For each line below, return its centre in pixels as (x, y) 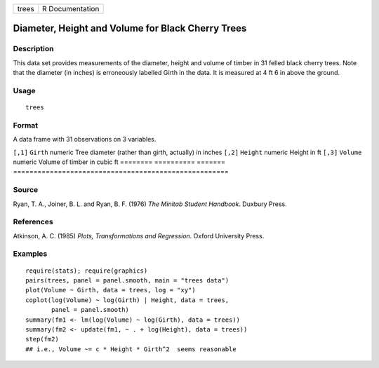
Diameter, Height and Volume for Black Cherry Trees (130, 28)
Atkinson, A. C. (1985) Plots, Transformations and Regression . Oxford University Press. (139, 236)
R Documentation (71, 9)
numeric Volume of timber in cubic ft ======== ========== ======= (119, 162)
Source (26, 190)
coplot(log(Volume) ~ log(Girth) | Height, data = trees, (127, 300)
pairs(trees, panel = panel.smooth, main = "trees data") (127, 281)
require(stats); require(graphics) (87, 271)
